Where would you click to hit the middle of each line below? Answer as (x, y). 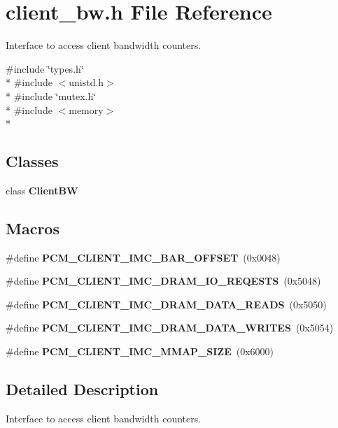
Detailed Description (82, 389)
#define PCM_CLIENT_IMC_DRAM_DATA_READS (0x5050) (166, 304)
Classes (32, 161)
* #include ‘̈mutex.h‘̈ (51, 95)
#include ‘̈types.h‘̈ (45, 68)
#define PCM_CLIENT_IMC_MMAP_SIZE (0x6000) (140, 351)
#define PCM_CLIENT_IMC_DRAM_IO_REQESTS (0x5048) (163, 281)
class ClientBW (42, 190)
